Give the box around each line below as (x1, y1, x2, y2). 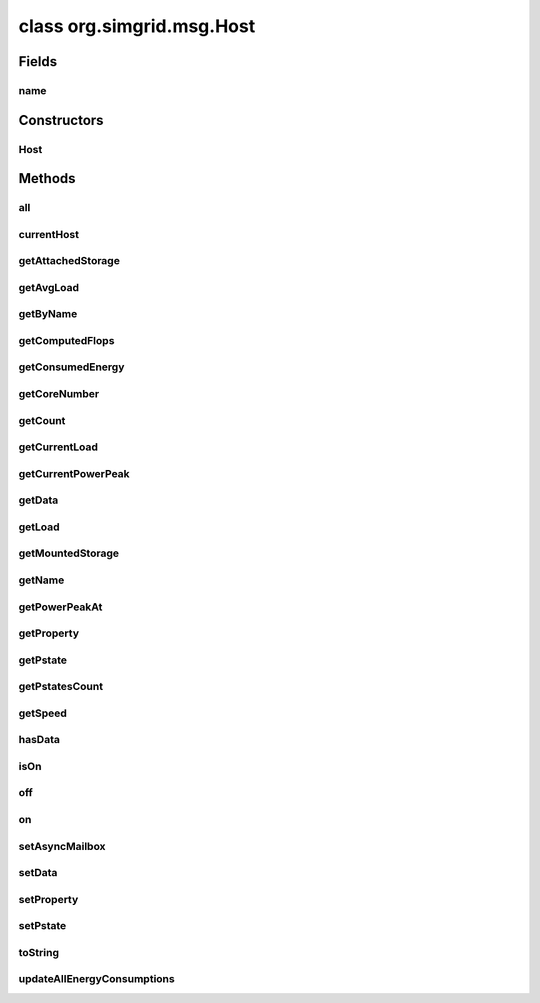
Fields (18, 53, 58, 70)
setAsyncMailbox (18, 839, 106, 853)
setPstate (18, 919, 67, 933)
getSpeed (18, 706, 67, 720)
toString (18, 945, 60, 959)
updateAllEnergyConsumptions (18, 972, 175, 986)
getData (18, 493, 59, 507)
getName (18, 573, 65, 587)
